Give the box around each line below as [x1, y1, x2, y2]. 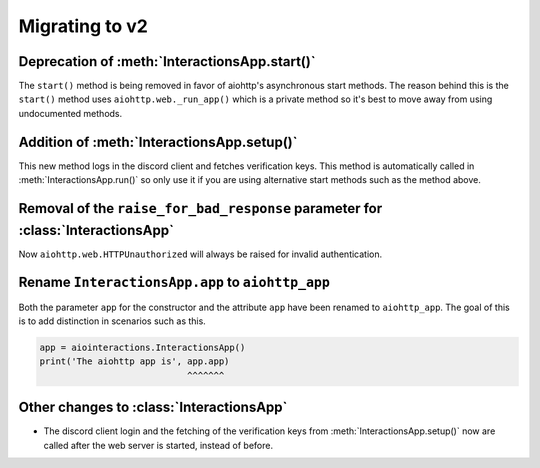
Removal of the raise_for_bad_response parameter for [18, 200, 383, 217]
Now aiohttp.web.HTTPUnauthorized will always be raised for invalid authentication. [18, 248, 383, 260]
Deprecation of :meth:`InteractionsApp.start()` [18, 53, 316, 70]
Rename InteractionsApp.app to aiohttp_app [18, 274, 330, 291]
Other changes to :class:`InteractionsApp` [18, 399, 288, 416]
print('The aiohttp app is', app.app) [39, 356, 230, 367]
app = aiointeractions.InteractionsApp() [39, 341, 246, 353]
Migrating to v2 [18, 15, 149, 37]
